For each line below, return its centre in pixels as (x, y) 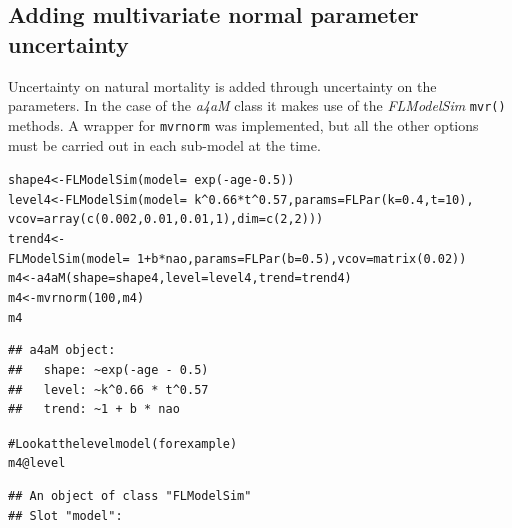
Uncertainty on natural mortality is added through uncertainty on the (222, 85)
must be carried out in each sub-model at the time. (164, 144)
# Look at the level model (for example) (123, 443)
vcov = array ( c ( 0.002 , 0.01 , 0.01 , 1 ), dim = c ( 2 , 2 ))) (166, 219)
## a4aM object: (62, 350)
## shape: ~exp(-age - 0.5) (108, 369)
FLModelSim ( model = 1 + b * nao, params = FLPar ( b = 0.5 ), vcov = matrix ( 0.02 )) (237, 258)
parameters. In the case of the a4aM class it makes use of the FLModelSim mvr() (257, 105)
